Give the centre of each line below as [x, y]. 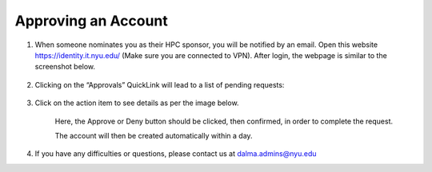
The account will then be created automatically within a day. [154, 135]
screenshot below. [65, 67]
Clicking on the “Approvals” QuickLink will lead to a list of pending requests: [160, 84]
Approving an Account [91, 21]
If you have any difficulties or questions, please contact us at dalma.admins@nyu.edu [176, 154]
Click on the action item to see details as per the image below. [137, 103]
